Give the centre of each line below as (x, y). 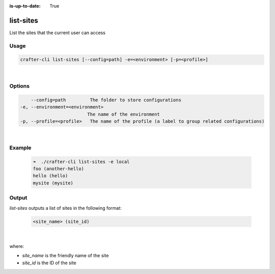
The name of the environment (123, 114)
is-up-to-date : (25, 6)
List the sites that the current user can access (57, 33)
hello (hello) (50, 176)
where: (17, 246)
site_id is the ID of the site (49, 263)
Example (20, 148)
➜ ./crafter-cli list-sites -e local (81, 161)
